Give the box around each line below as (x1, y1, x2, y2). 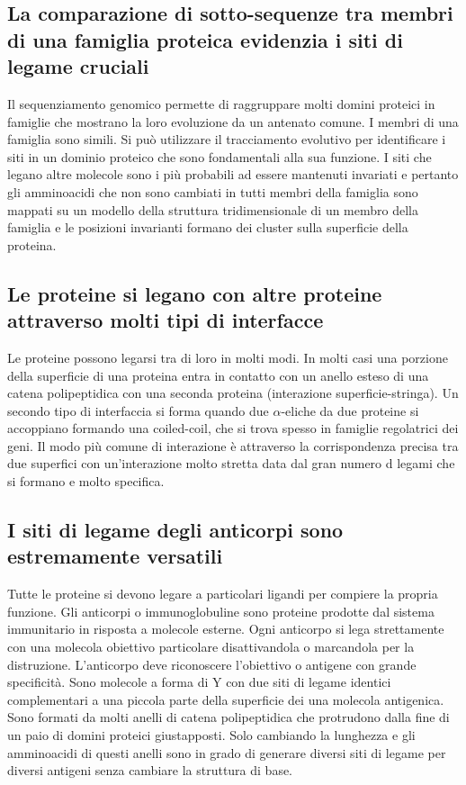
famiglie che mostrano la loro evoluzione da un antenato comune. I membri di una (7, 112, 459, 131)
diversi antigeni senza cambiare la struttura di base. (7, 761, 293, 780)
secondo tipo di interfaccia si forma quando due (7, 401, 269, 420)
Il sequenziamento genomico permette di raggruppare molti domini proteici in (7, 94, 435, 113)
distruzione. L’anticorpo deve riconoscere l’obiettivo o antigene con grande (7, 654, 417, 673)
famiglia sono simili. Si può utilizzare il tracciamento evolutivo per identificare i (7, 130, 446, 149)
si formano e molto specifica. (7, 472, 165, 491)
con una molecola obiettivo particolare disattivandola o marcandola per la (7, 637, 415, 656)
